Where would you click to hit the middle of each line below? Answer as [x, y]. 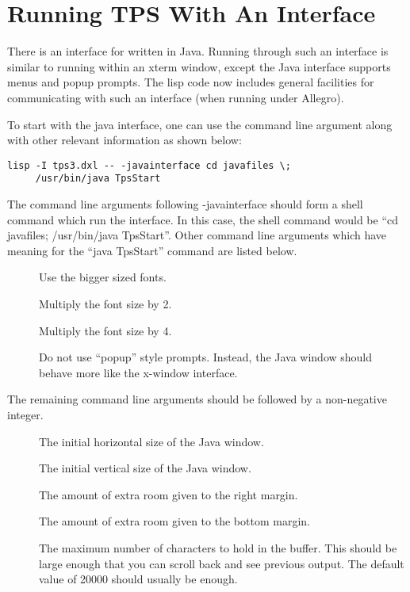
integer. [25, 414]
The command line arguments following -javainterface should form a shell [185, 204]
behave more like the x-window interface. [138, 372]
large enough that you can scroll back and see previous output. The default [222, 563]
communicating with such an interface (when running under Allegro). [176, 97]
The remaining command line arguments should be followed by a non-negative [197, 399]
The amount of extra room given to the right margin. [169, 494]
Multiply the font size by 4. [105, 330]
